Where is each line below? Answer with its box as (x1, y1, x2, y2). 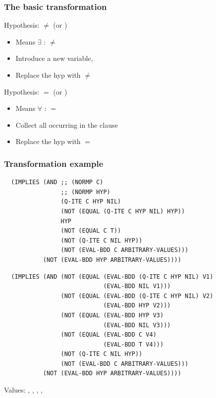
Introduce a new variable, (15, 53, 93, 63)
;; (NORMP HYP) (60, 188, 110, 196)
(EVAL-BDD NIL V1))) (103, 283, 171, 290)
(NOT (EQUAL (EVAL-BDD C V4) (60, 331, 157, 339)
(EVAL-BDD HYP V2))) (103, 302, 171, 309)
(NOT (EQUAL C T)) (60, 227, 121, 235)
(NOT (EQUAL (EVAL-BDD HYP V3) (60, 311, 164, 319)
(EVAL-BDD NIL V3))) (103, 321, 171, 329)
